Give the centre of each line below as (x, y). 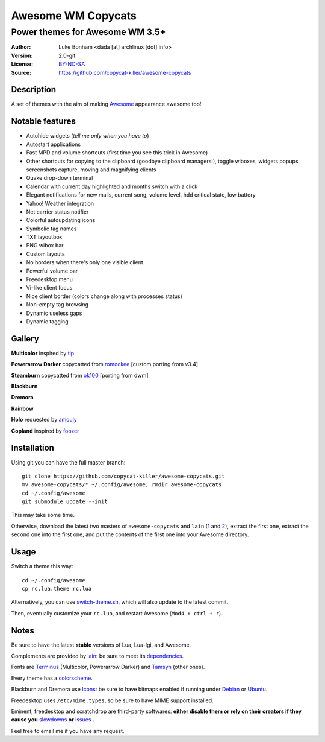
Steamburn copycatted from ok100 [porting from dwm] (80, 375)
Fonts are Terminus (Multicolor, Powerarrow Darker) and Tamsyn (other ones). (108, 667)
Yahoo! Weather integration (60, 203)
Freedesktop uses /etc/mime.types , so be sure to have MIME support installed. (112, 700)
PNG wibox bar (45, 246)
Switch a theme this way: (42, 566)
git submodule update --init (65, 502)
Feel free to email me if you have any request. (68, 731)
